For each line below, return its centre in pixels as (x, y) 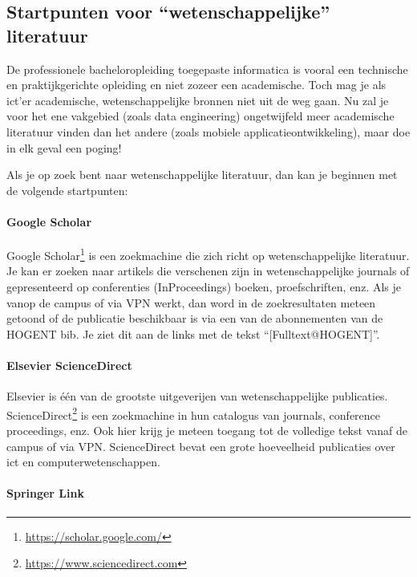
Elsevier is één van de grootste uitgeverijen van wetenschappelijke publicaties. (197, 396)
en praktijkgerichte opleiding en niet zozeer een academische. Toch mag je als (196, 85)
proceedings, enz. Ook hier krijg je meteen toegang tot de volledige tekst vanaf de (207, 430)
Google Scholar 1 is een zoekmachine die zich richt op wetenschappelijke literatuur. (208, 254)
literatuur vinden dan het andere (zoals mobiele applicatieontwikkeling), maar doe (208, 131)
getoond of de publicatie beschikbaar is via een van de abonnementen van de (195, 318)
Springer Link (45, 493)
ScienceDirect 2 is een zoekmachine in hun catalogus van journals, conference (194, 413)
